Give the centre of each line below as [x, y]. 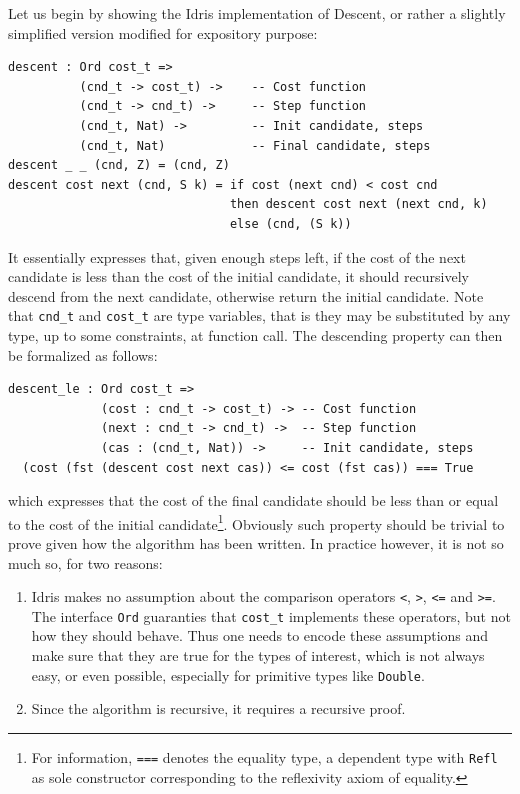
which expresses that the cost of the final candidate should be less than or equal [253, 500]
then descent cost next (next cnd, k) [358, 204]
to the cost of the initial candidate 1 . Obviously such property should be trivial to [256, 522]
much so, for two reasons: [85, 562]
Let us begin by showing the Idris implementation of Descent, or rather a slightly [257, 13]
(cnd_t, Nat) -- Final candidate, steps [255, 145]
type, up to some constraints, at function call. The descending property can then [255, 334]
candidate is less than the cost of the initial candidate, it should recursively [238, 276]
